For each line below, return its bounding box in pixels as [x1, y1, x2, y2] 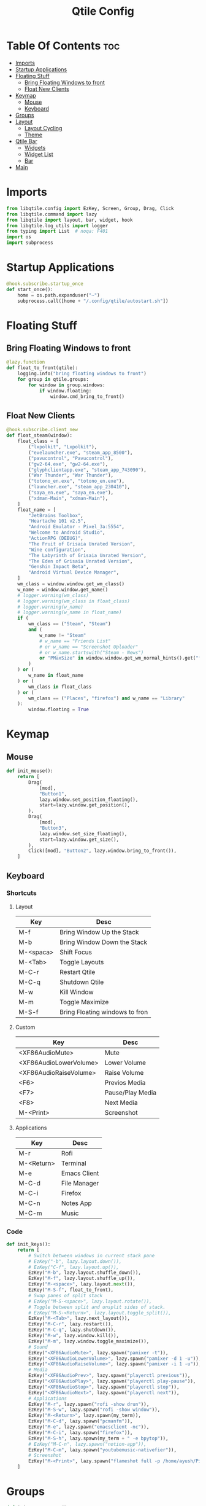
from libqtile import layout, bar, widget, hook [6, 217, 133, 223]
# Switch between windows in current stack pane [28, 1252, 155, 1258]
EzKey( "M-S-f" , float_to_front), [28, 1287, 114, 1293]
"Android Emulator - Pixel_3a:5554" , [28, 524, 124, 530]
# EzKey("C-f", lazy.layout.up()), [28, 1264, 120, 1270]
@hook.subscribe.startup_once [6, 281, 84, 287]
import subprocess [6, 240, 53, 246]
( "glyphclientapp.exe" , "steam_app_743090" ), [28, 467, 147, 473]
